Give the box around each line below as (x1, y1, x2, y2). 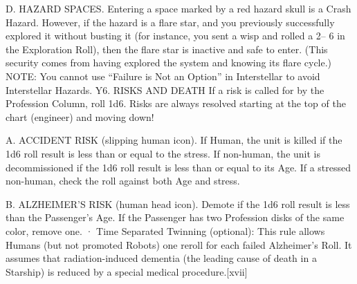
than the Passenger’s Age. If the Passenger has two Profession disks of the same (6, 210, 345, 225)
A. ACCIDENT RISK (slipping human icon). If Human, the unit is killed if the (6, 133, 342, 147)
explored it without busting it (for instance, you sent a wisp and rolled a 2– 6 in (6, 28, 345, 43)
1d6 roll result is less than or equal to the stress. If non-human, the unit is (6, 146, 320, 160)
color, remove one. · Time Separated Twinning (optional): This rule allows (6, 223, 325, 238)
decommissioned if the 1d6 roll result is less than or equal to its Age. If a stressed (6, 160, 351, 174)
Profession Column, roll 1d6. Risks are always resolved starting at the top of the (6, 96, 346, 111)
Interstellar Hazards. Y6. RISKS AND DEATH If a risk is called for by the (6, 82, 324, 97)
